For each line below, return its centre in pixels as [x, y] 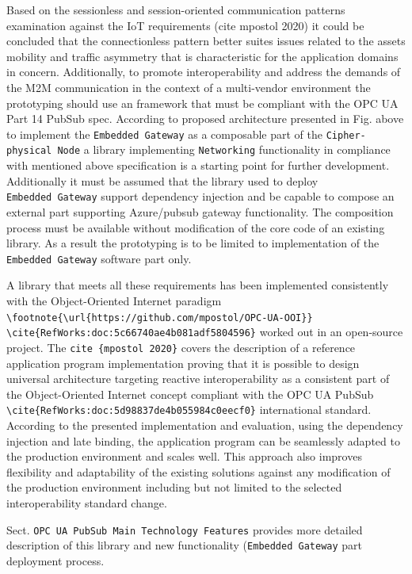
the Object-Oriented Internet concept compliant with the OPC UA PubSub [190, 394]
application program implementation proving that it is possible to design [183, 363]
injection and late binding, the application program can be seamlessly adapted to [203, 440]
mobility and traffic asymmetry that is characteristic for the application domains [202, 56]
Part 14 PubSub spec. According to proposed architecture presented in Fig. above [205, 119]
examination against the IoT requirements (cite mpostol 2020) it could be [185, 25]
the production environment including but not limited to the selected [174, 487]
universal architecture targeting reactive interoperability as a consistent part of [198, 379]
